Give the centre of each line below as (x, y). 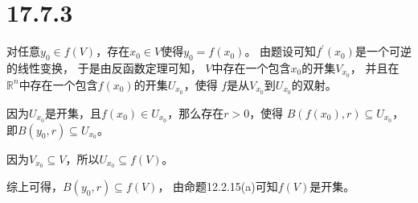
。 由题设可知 (281, 51)
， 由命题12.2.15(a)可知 (218, 186)
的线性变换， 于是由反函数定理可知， (104, 67)
